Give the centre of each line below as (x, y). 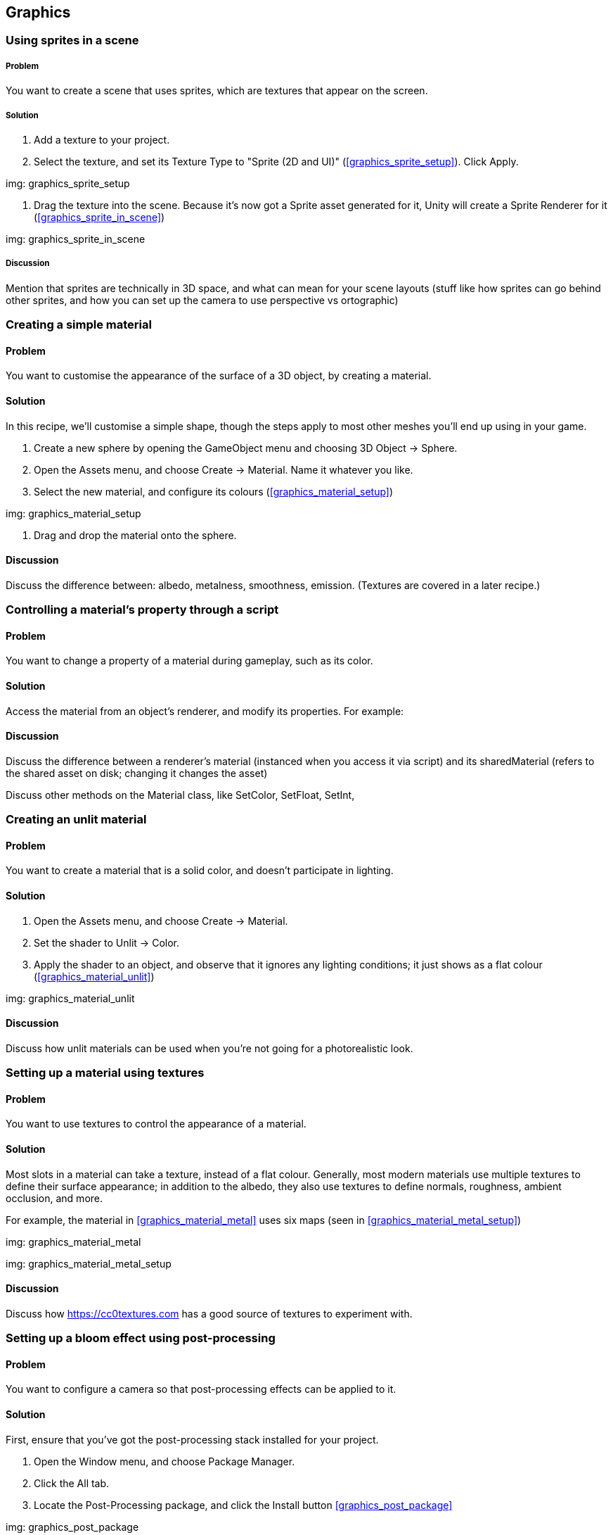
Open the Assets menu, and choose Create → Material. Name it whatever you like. (224, 469)
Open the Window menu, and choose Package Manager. (164, 1461)
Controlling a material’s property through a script (142, 610)
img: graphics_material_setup (73, 513)
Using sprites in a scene (72, 40)
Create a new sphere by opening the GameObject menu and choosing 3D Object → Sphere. (246, 448)
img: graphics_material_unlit (70, 998)
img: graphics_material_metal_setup (89, 1263)
